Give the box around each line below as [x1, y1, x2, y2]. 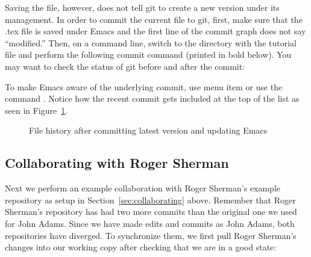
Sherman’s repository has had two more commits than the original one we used [5, 205, 297, 218]
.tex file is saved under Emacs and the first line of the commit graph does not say [5, 25, 306, 37]
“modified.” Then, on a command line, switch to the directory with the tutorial [5, 36, 297, 49]
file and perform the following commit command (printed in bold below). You [5, 48, 292, 61]
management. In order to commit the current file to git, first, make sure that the [5, 13, 303, 25]
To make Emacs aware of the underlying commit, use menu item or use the [5, 80, 283, 93]
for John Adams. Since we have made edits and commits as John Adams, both [5, 217, 295, 229]
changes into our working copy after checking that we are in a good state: [5, 241, 277, 253]
